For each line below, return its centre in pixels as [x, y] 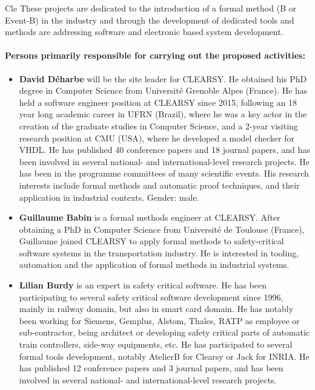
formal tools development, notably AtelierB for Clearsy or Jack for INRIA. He [164, 356]
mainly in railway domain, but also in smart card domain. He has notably [156, 309]
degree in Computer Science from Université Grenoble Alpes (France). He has [163, 90]
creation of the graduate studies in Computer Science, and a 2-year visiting [158, 125]
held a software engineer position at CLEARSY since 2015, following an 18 [158, 102]
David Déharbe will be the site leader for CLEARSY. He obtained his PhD [163, 78]
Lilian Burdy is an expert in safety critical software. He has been [143, 285]
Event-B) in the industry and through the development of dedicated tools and [150, 20]
